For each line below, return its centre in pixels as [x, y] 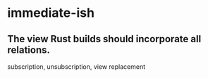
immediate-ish [51, 13]
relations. [29, 50]
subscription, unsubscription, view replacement [77, 67]
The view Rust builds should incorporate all [104, 39]
